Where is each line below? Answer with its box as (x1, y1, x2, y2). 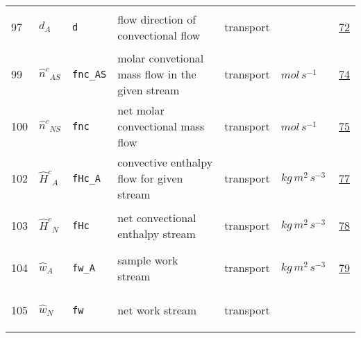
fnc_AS (72, 68, 107, 80)
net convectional (117, 209, 196, 226)
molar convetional (117, 50, 204, 66)
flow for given (117, 170, 183, 186)
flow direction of (117, 10, 196, 27)
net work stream (117, 302, 197, 318)
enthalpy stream (117, 225, 196, 242)
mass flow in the (117, 66, 196, 82)
